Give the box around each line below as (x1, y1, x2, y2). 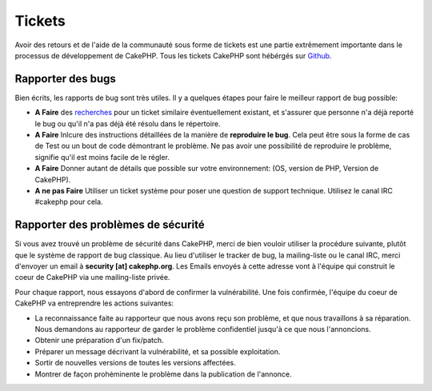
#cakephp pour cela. (34, 197, 103, 207)
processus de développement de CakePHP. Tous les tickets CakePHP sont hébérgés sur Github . (14, 50, 332, 60)
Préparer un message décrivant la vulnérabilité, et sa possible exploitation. (34, 346, 281, 356)
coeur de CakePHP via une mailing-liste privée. (14, 273, 170, 282)
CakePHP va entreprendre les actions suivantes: (14, 298, 174, 308)
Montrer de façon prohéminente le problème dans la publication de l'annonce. (34, 369, 292, 379)
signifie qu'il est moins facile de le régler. (34, 152, 170, 162)
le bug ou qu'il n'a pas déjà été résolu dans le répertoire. (34, 118, 222, 128)
